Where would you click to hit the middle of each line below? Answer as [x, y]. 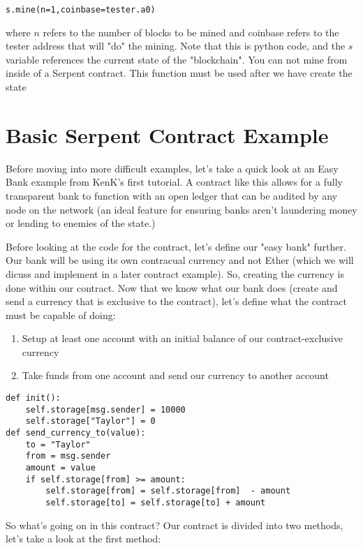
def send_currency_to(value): [76, 433]
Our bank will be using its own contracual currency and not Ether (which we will [180, 260]
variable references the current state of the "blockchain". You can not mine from [177, 59]
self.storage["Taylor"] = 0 [90, 421]
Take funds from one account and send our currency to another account [175, 375]
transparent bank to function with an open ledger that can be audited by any [172, 195]
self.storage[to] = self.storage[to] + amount [156, 502]
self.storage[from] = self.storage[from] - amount [168, 491]
